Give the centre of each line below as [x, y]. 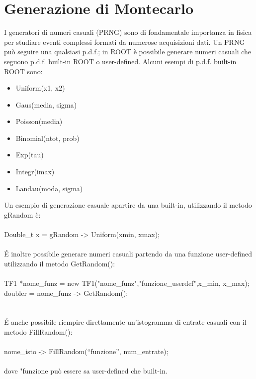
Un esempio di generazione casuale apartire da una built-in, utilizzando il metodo [128, 205]
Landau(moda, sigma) [49, 188]
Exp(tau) [30, 155]
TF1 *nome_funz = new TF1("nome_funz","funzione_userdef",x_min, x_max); [127, 283]
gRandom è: [22, 214]
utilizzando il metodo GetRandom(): [60, 263]
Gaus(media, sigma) [46, 104]
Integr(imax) [35, 172]
